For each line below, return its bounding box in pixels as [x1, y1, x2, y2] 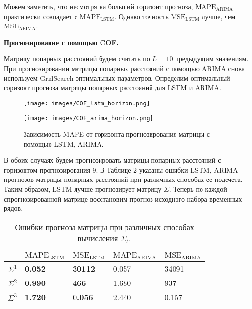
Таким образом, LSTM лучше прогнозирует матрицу [4, 184, 162, 194]
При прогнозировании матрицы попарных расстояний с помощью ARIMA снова [4, 63, 245, 73]
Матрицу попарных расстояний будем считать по [4, 53, 150, 64]
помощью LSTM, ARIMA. [24, 138, 104, 149]
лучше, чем [202, 11, 236, 21]
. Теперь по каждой [169, 184, 227, 194]
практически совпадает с [4, 11, 77, 21]
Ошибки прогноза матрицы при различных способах [15, 221, 194, 232]
